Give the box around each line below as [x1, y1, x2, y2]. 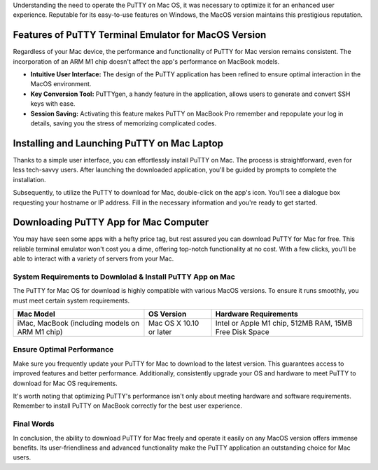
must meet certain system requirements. [13, 296, 129, 305]
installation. [13, 175, 46, 184]
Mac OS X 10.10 [148, 319, 199, 329]
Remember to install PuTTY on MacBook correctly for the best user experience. [13, 401, 243, 410]
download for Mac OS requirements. [13, 379, 118, 387]
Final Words [13, 419, 55, 429]
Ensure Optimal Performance [13, 345, 114, 354]
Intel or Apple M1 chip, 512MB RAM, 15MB [215, 319, 353, 329]
